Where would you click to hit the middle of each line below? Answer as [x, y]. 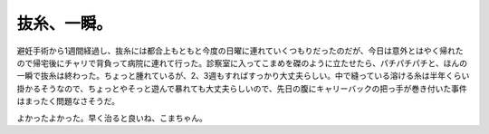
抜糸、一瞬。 [65, 24]
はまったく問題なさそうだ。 [68, 101]
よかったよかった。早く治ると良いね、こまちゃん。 [112, 118]
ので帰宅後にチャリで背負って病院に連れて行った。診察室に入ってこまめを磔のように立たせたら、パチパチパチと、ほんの [242, 62]
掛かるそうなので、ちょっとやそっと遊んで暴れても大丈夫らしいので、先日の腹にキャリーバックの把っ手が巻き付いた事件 [242, 88]
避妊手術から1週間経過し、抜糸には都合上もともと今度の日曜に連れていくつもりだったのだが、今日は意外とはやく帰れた [240, 51]
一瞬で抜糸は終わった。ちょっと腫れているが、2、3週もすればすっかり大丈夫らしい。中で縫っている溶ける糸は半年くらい [243, 76]
